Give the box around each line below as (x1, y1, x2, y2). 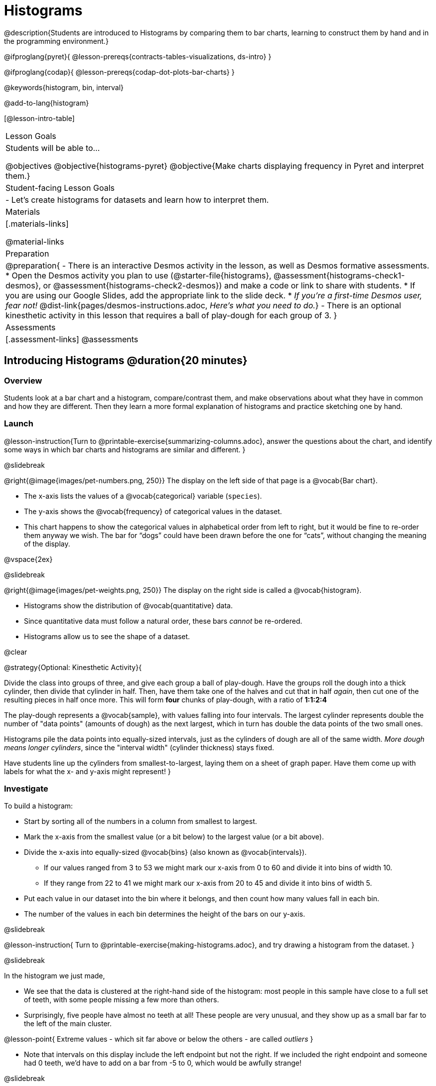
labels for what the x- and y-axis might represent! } (4, 767, 171, 776)
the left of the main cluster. (24, 1019, 112, 1028)
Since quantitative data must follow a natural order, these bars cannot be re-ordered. (24, 616, 302, 625)
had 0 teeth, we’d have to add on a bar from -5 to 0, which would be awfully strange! (24, 1059, 301, 1068)
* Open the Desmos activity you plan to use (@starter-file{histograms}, (5, 270, 272, 280)
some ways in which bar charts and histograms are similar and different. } (4, 445, 246, 454)
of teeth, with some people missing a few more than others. (24, 995, 219, 1004)
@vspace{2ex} (4, 554, 53, 563)
